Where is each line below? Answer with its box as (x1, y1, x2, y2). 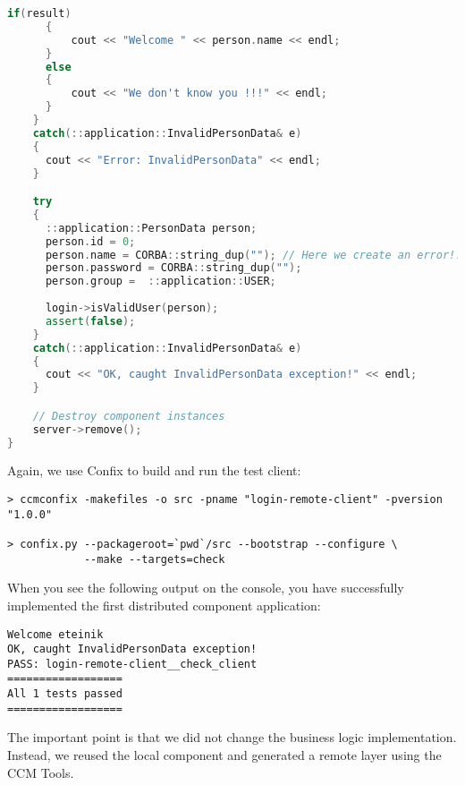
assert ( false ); (45, 314, 136, 328)
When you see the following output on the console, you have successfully (7, 578, 404, 597)
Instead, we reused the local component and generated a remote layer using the (7, 746, 442, 764)
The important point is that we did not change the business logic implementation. (7, 728, 457, 747)
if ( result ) (7, 7, 72, 20)
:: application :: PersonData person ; (45, 221, 258, 235)
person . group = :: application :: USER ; (45, 275, 276, 288)
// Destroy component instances (32, 409, 225, 422)
